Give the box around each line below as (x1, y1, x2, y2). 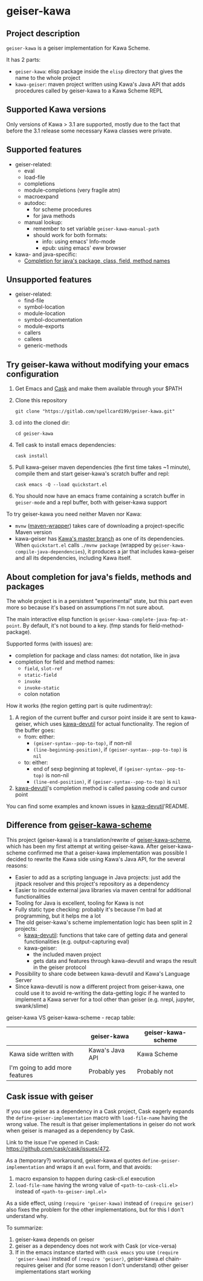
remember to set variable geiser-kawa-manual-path (33, 225, 160, 232)
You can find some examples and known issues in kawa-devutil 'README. (6, 803, 189, 810)
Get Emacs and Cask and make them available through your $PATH (14, 385, 182, 393)
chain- (165, 1255, 182, 1262)
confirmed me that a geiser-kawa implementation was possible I (27, 849, 187, 856)
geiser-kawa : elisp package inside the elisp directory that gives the (14, 68, 183, 75)
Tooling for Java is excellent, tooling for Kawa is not (14, 899, 144, 907)
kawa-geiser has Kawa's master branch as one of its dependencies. (14, 535, 185, 543)
